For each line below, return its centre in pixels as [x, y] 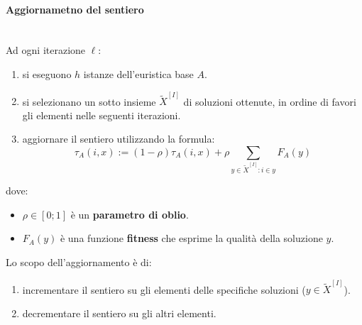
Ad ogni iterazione [46, 50]
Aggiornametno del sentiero [75, 9]
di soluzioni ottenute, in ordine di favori [270, 101]
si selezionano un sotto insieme [89, 101]
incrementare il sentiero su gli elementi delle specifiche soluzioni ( [164, 289]
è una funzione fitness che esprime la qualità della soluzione [191, 238]
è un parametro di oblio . [130, 214]
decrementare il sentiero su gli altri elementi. [119, 313]
